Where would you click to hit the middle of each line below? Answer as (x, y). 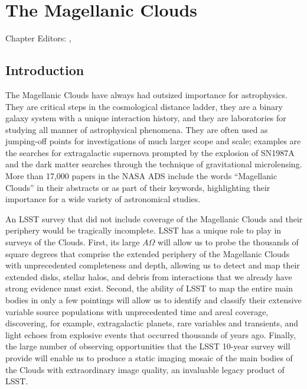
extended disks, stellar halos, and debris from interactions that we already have (149, 276)
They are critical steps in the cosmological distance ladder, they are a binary (144, 106)
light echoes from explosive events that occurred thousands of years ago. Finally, (151, 334)
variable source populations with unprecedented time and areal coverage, (137, 311)
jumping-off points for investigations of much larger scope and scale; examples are (153, 141)
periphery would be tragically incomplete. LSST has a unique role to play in (143, 230)
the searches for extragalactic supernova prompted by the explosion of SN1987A (150, 152)
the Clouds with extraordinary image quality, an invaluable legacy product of (145, 369)
